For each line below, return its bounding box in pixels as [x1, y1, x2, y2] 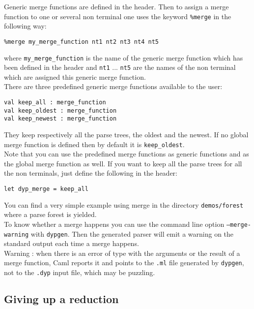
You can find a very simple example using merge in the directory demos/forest [4, 199, 244, 210]
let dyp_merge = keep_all [4, 185, 88, 192]
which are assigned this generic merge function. [4, 71, 146, 82]
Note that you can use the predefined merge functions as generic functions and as [4, 149, 249, 159]
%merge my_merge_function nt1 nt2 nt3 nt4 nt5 [4, 38, 159, 45]
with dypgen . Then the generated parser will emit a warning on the [30, 228, 234, 239]
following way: [4, 21, 47, 31]
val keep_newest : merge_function [4, 115, 117, 123]
